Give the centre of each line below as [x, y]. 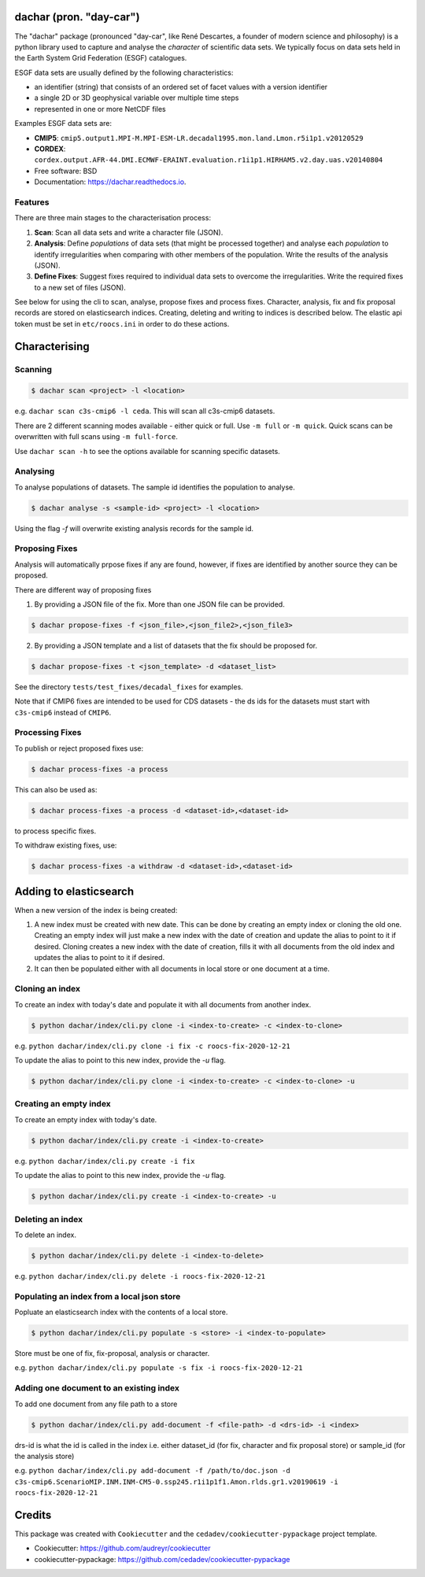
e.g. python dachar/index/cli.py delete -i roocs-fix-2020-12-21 [140, 1276]
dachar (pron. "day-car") [78, 17]
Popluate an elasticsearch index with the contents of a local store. [121, 1312]
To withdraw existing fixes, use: [66, 845]
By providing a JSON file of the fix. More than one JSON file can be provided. [159, 604]
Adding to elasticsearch [74, 891]
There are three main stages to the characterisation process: [113, 218]
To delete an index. [45, 1235]
